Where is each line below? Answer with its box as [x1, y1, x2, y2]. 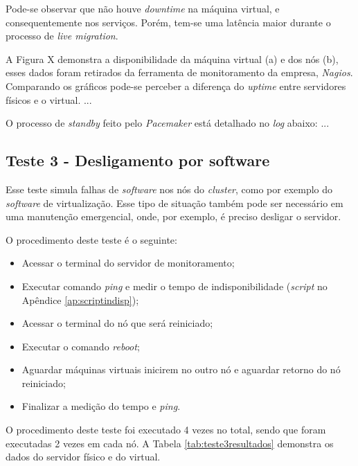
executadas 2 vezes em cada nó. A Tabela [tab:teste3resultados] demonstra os [6, 436, 334, 450]
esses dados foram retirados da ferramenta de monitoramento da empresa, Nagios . [6, 65, 353, 80]
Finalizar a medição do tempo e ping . [21, 399, 181, 413]
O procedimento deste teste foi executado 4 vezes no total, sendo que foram [6, 422, 326, 437]
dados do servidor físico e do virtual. [6, 449, 161, 464]
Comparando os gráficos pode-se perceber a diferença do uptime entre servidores [6, 78, 346, 93]
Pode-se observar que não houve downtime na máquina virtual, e [6, 1, 280, 15]
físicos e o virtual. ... [6, 92, 92, 107]
